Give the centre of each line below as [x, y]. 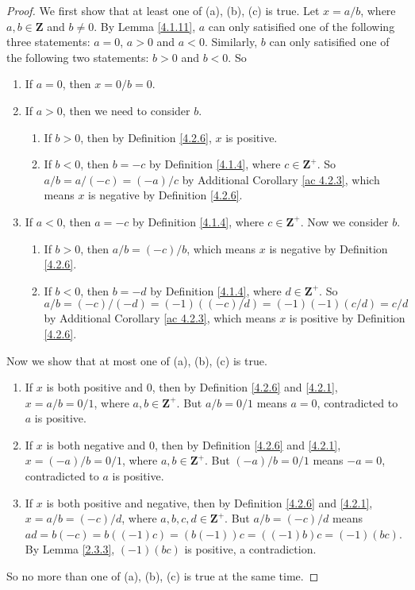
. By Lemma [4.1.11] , [145, 26]
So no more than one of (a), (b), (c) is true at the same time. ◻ [163, 576]
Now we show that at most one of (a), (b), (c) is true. [137, 360]
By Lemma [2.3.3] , [70, 549]
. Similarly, [231, 42]
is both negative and [96, 444]
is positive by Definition [347, 318]
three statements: [48, 42]
